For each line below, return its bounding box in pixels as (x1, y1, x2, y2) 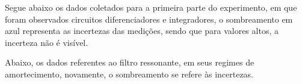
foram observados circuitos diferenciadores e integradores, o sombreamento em (5, 13, 293, 25)
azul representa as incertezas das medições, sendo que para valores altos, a (5, 24, 279, 37)
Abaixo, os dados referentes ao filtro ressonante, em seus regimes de (5, 56, 254, 69)
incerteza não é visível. (5, 36, 88, 48)
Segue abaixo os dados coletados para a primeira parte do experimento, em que (5, 1, 297, 13)
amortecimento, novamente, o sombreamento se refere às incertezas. (5, 67, 254, 80)
